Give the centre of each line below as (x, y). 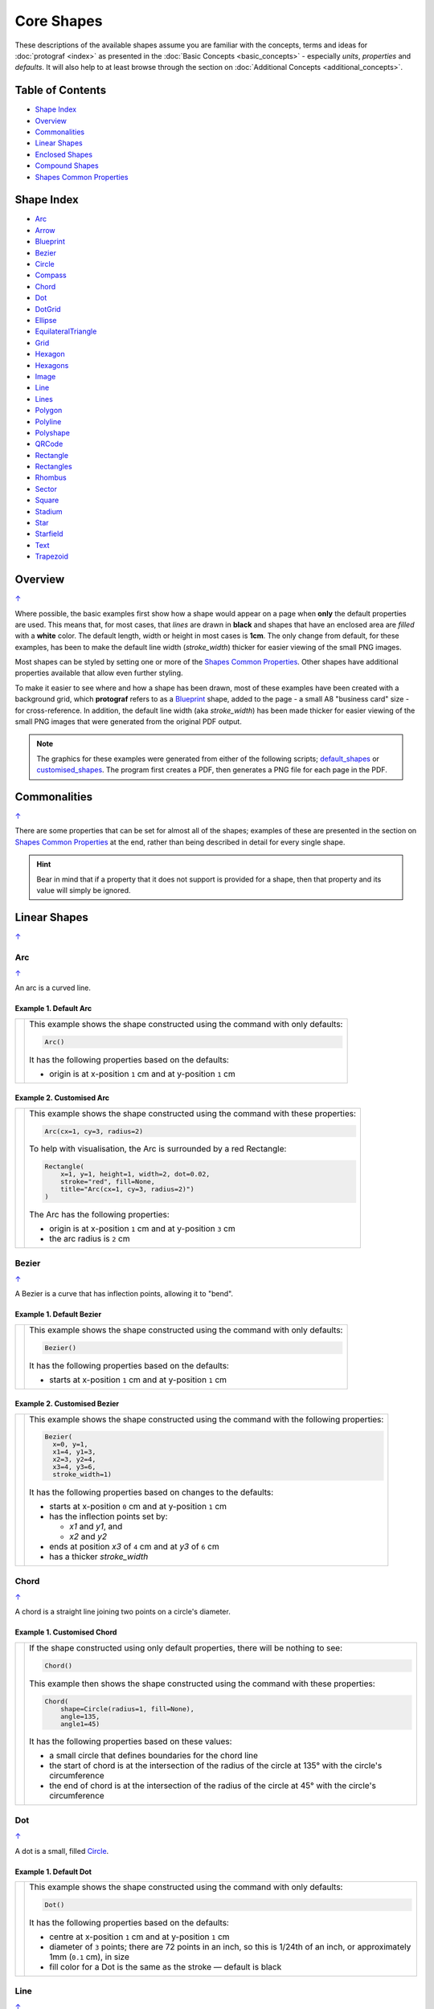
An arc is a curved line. (53, 988)
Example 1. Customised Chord (66, 1632)
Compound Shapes (67, 166)
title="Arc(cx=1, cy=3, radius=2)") (127, 1189)
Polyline (48, 421)
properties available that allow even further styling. (99, 673)
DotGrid (48, 309)
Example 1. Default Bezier (58, 1315)
